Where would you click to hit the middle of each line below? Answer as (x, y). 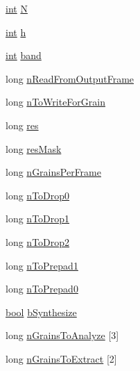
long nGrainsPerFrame (53, 172)
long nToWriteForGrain (55, 102)
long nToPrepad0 (42, 289)
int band (24, 55)
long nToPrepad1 (42, 265)
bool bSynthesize (41, 312)
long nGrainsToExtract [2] (61, 358)
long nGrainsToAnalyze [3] (62, 335)
